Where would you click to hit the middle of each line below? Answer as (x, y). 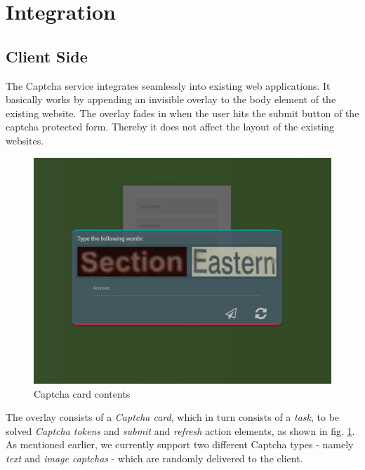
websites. (25, 140)
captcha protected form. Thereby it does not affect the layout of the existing (170, 127)
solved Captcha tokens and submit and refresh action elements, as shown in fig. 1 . (180, 430)
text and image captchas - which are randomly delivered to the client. (154, 458)
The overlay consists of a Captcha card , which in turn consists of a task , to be (173, 417)
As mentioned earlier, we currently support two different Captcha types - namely (180, 444)
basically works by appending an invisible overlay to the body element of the (171, 99)
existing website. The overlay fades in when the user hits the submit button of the (182, 113)
